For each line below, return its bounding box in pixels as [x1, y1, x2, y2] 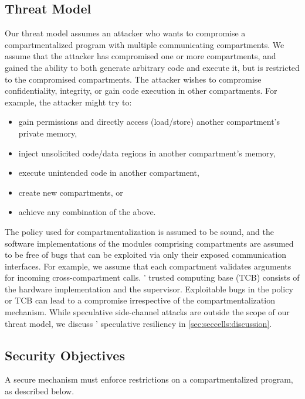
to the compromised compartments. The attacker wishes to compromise [5, 73, 262, 85]
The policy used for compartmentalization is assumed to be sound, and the [5, 225, 274, 237]
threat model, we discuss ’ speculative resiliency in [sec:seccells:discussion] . [5, 317, 272, 329]
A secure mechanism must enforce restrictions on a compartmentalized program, [5, 373, 293, 386]
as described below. [5, 385, 74, 397]
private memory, [18, 127, 77, 139]
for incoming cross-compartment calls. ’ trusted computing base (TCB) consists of [5, 271, 300, 284]
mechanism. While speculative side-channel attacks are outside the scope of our [5, 306, 290, 318]
